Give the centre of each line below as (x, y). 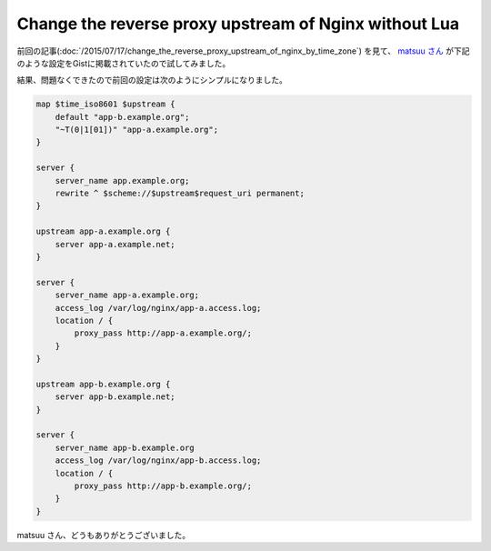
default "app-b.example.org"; (122, 117)
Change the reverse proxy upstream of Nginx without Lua (238, 24)
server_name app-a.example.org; (127, 295)
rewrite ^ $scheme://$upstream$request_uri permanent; (180, 194)
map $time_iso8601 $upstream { (106, 104)
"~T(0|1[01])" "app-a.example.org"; (136, 130)
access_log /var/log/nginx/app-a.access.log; (158, 308)
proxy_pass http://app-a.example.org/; (163, 333)
